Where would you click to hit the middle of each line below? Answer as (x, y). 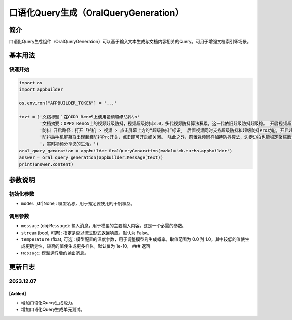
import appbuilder (41, 90)
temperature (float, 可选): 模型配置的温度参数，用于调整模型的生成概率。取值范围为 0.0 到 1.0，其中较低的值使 (133, 239)
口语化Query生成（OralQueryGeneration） (96, 13)
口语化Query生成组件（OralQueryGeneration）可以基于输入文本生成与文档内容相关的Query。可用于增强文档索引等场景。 (130, 42)
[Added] (18, 294)
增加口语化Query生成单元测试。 (53, 310)
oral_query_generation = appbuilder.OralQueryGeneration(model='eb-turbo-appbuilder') (126, 151)
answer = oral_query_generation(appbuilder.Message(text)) (91, 157)
